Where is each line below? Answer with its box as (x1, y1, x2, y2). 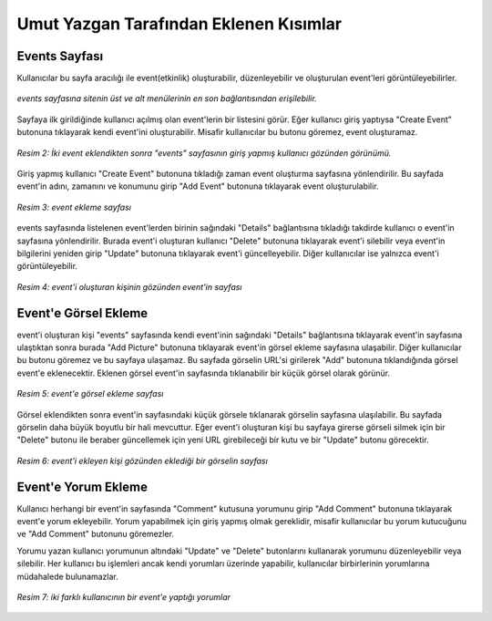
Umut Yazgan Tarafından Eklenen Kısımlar (16, 14, 342, 34)
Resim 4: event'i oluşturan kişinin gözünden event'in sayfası (16, 281, 242, 292)
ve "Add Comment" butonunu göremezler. (16, 529, 175, 540)
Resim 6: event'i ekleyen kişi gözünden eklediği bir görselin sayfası (16, 455, 268, 466)
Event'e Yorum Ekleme (16, 479, 148, 494)
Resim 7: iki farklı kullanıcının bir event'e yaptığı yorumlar (16, 592, 231, 603)
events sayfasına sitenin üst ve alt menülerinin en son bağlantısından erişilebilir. (16, 93, 318, 104)
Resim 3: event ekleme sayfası (16, 202, 132, 212)
